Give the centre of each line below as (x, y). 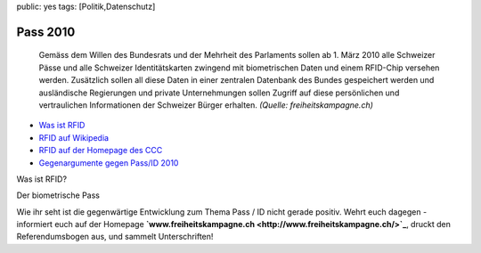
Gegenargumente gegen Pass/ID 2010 (109, 163)
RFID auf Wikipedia (74, 137)
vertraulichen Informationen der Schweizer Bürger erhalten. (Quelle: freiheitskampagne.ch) (206, 105)
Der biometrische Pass (58, 195)
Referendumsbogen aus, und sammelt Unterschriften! (115, 237)
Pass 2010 (46, 32)
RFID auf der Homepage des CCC (101, 151)
